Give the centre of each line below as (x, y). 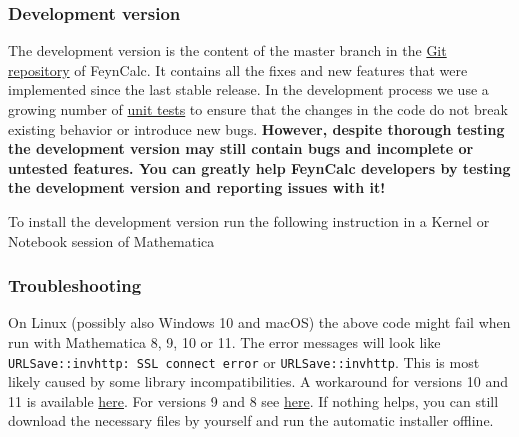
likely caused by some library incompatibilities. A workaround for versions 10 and (258, 381)
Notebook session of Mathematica (111, 240)
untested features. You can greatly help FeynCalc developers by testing (259, 167)
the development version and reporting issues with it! (197, 187)
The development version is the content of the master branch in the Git (227, 50)
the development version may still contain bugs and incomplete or (241, 148)
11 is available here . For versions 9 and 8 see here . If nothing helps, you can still (253, 400)
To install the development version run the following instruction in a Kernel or (249, 220)
